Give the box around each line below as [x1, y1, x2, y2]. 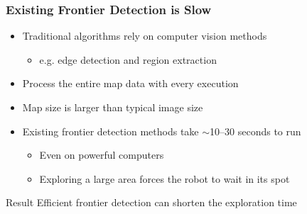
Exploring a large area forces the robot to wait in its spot [39, 171, 290, 186]
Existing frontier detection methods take [22, 123, 199, 138]
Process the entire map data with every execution [22, 76, 239, 91]
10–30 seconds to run [210, 123, 301, 138]
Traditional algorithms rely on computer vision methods [22, 28, 267, 43]
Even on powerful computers [39, 147, 164, 162]
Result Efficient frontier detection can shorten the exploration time [6, 195, 297, 210]
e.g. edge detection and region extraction [39, 52, 217, 67]
